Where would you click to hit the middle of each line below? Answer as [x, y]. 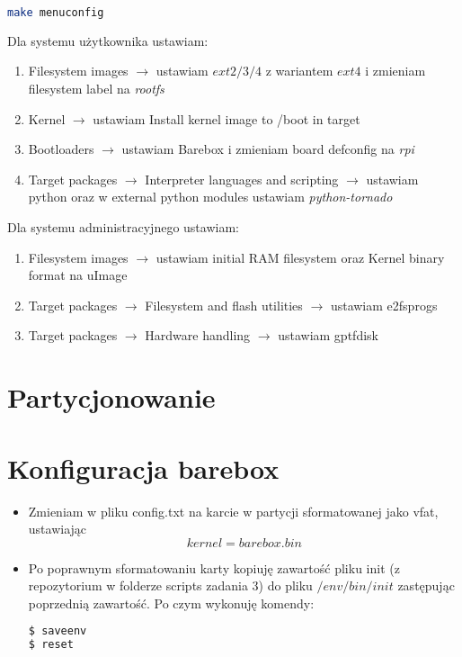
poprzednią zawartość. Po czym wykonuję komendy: [171, 603]
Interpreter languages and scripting [242, 179]
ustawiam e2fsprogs [384, 305]
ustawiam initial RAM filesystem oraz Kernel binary [300, 257]
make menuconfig [56, 13]
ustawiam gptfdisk [328, 335]
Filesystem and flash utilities [224, 305]
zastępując [426, 585]
